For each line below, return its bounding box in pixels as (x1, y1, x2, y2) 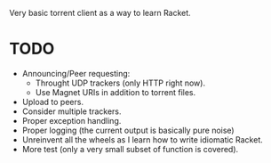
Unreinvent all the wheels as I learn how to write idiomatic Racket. (21, 134, 264, 145)
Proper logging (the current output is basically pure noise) (21, 125, 235, 135)
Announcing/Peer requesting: (21, 68, 131, 78)
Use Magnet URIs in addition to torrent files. (35, 86, 196, 97)
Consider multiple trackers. (21, 106, 122, 117)
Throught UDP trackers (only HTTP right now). (35, 77, 206, 88)
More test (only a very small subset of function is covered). (21, 143, 239, 154)
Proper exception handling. (21, 115, 122, 126)
